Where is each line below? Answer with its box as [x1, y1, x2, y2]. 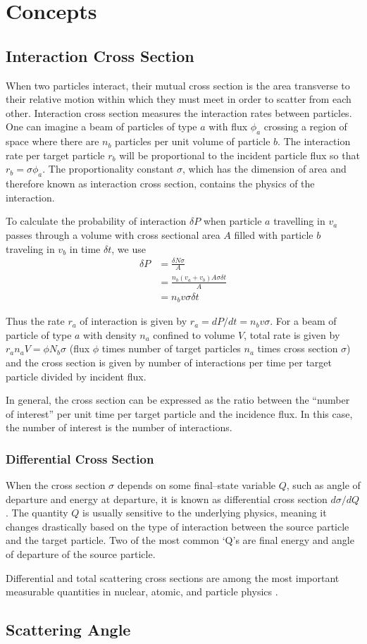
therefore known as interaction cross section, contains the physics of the [6, 176, 315, 191]
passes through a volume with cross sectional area [6, 227, 220, 242]
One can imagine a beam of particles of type [6, 119, 197, 134]
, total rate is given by [244, 327, 340, 342]
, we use [111, 241, 146, 256]
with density [83, 327, 137, 342]
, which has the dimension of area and [182, 161, 347, 176]
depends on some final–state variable [117, 478, 276, 493]
